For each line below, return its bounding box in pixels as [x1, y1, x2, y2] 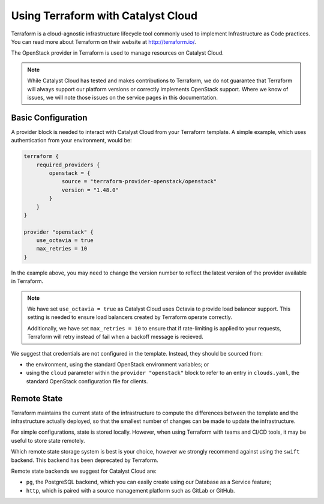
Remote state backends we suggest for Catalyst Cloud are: [11, 467, 157, 475]
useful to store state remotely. [11, 437, 85, 444]
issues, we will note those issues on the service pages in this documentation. [27, 94, 218, 101]
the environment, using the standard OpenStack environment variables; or [26, 360, 209, 368]
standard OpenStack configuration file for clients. [26, 377, 148, 384]
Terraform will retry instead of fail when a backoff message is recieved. [27, 333, 203, 341]
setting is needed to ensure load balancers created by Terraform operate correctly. [27, 314, 232, 321]
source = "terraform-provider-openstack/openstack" [61, 178, 217, 185]
